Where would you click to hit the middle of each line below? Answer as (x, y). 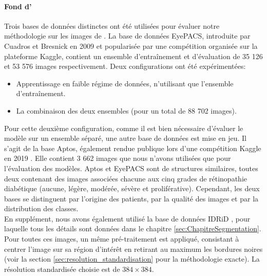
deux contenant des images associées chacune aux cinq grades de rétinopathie (126, 178)
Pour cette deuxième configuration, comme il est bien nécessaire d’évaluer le (124, 128)
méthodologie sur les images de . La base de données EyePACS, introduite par (127, 36)
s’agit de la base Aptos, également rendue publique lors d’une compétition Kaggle (133, 148)
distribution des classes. (41, 208)
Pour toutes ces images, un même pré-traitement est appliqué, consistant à (122, 239)
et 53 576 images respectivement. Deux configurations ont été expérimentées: (125, 66)
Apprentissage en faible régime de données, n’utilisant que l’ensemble (125, 83)
